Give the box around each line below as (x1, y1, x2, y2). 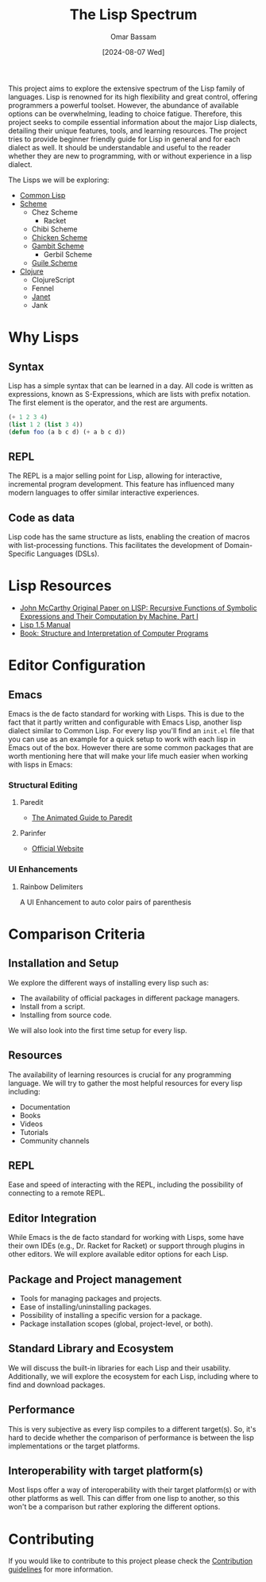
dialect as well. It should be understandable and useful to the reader (8, 142, 232, 152)
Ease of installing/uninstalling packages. (19, 1302, 152, 1312)
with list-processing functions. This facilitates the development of (8, 541, 223, 550)
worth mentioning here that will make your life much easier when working (8, 752, 249, 761)
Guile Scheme (31, 258, 78, 267)
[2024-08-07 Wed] (102, 47, 165, 56)
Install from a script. (19, 1001, 86, 1011)
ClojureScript (31, 274, 75, 284)
